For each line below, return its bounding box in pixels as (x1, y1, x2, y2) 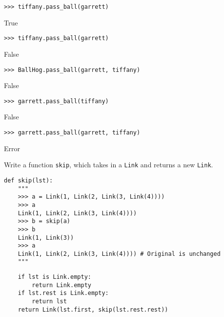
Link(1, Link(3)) (18, 234, 74, 241)
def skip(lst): (4, 177, 53, 184)
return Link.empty (32, 281, 91, 289)
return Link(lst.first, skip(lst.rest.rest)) (18, 306, 168, 313)
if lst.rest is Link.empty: (18, 290, 109, 297)
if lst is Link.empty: (18, 273, 91, 281)
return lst (32, 298, 67, 305)
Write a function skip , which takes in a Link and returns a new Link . (4, 159, 213, 170)
